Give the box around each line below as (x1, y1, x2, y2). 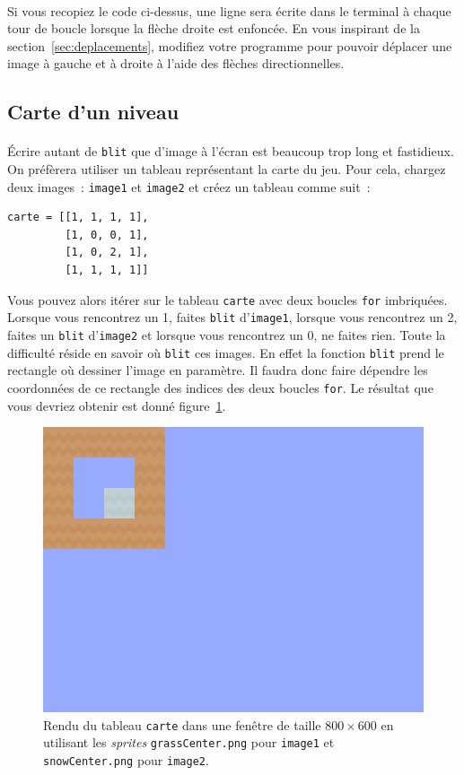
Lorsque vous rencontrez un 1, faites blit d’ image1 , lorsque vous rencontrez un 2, (7, 308, 458, 327)
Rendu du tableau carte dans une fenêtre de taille (43, 715, 321, 734)
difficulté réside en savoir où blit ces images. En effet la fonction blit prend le (7, 343, 444, 361)
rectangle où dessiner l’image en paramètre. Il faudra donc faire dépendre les (7, 361, 428, 379)
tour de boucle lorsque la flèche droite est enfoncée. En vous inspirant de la (7, 19, 420, 38)
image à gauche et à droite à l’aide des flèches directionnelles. (7, 54, 345, 73)
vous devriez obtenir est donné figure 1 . (7, 396, 226, 414)
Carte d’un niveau (7, 98, 179, 126)
